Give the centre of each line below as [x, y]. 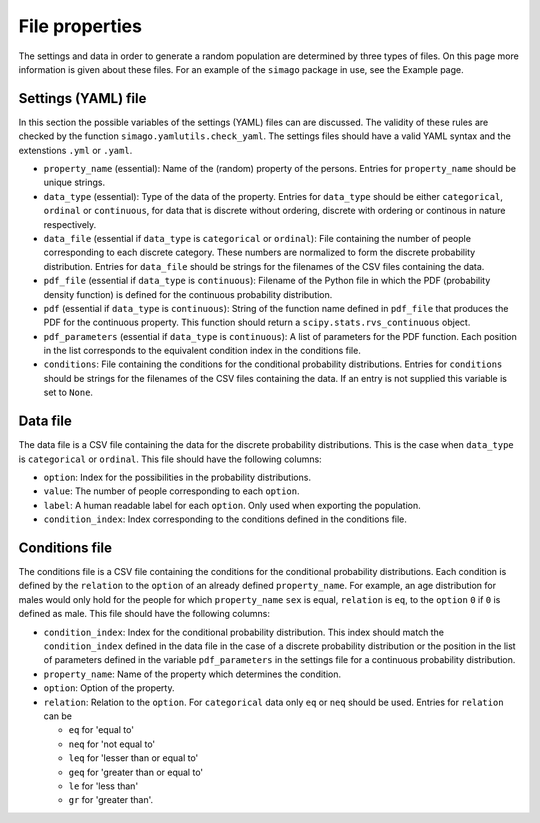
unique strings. [74, 182]
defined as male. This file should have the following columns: [144, 614]
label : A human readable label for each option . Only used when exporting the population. [232, 505]
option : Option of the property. [109, 688]
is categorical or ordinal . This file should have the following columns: [170, 459]
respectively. [70, 224]
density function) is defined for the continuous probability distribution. [188, 294]
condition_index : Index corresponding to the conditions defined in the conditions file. [225, 519]
